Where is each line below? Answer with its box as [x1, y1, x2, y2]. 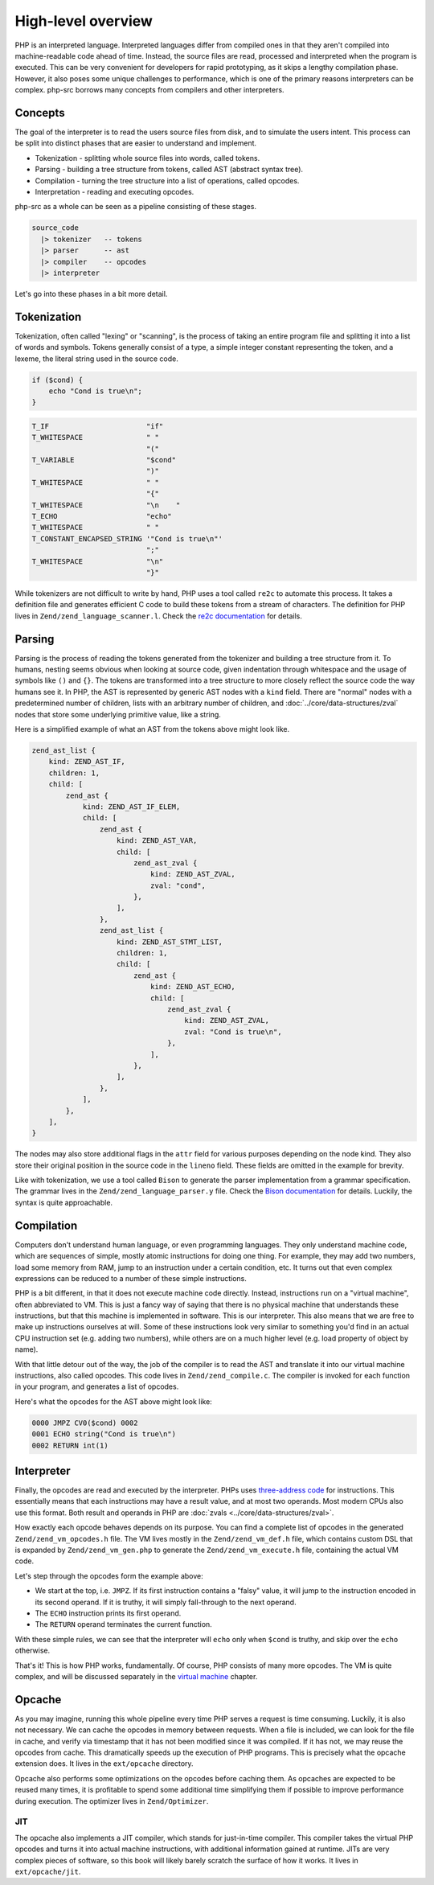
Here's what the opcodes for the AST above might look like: [14, 1396, 212, 1407]
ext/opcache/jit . [14, 1867, 81, 1876]
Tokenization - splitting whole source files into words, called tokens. [35, 153, 260, 162]
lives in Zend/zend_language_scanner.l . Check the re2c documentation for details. [14, 611, 303, 621]
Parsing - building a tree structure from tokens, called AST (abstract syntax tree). [35, 165, 304, 175]
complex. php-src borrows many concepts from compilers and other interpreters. [14, 85, 285, 95]
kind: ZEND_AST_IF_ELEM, [82, 802, 181, 811]
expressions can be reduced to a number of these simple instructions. [14, 1273, 247, 1283]
